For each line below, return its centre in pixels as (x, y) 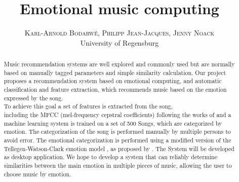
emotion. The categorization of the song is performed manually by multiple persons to (117, 132)
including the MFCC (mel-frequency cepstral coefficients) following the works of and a (117, 115)
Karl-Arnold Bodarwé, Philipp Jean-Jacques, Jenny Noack (119, 33)
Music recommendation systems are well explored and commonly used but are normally (119, 64)
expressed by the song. (33, 98)
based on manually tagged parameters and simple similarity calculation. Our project (115, 72)
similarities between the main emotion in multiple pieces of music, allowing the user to (118, 165)
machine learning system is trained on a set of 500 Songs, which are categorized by (113, 123)
